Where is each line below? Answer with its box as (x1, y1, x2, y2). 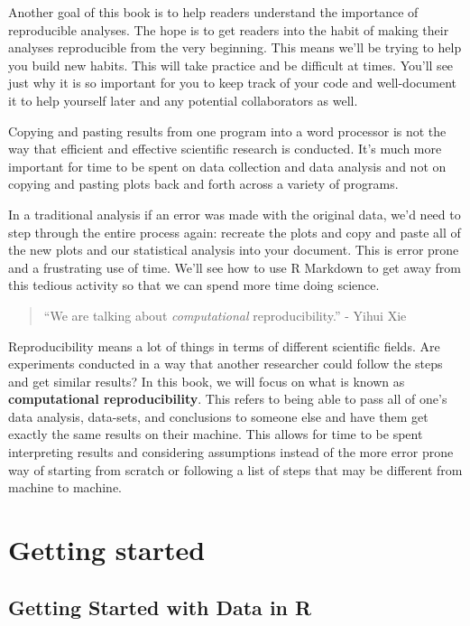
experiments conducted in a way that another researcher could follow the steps (8, 354, 443, 373)
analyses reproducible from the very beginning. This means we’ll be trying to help (8, 38, 462, 57)
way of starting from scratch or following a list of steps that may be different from (8, 460, 463, 479)
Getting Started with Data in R (8, 593, 312, 621)
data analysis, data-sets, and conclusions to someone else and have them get (8, 406, 429, 425)
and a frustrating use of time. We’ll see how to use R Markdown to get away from (8, 257, 461, 276)
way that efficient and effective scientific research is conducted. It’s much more (8, 139, 442, 158)
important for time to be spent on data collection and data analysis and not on (8, 156, 447, 175)
